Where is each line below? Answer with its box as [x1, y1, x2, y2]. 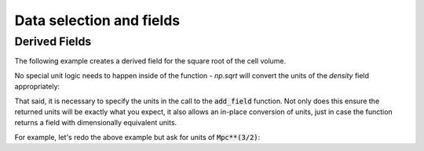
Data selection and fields [14, 12, 181, 29]
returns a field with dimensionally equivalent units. [14, 118, 177, 128]
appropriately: [14, 82, 60, 92]
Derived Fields [14, 34, 92, 49]
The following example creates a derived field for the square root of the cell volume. [14, 56, 287, 66]
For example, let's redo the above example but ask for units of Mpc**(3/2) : [14, 132, 261, 142]
